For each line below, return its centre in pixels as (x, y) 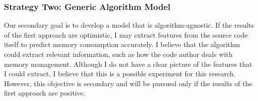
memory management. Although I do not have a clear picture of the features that (128, 64)
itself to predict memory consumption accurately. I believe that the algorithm (122, 44)
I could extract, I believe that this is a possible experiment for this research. (120, 74)
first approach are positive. (45, 93)
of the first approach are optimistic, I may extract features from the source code (126, 34)
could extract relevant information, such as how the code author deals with (118, 54)
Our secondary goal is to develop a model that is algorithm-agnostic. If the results (129, 25)
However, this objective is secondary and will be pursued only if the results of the (128, 83)
